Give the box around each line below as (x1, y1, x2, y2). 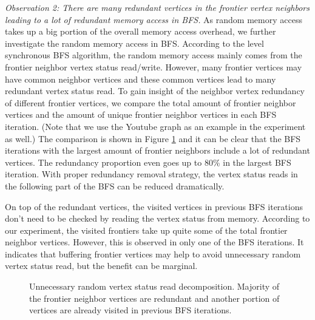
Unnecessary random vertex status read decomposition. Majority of (29, 280, 280, 293)
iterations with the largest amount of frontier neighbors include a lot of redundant (5, 144, 310, 157)
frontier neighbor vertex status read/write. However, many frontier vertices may (5, 60, 302, 73)
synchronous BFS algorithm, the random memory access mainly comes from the (5, 49, 302, 61)
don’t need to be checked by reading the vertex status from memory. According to (5, 212, 310, 225)
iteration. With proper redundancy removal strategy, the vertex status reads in (5, 168, 298, 180)
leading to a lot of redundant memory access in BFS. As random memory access (5, 13, 302, 26)
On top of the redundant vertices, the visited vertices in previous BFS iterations (5, 200, 303, 213)
